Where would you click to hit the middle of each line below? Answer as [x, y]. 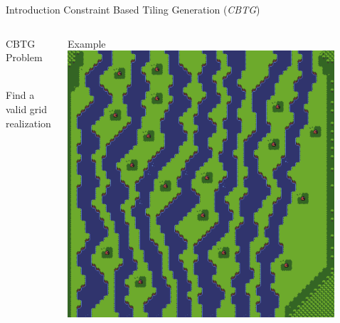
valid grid [27, 108]
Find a [20, 95]
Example [87, 43]
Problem [24, 57]
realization [28, 123]
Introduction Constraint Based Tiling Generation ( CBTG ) [133, 9]
